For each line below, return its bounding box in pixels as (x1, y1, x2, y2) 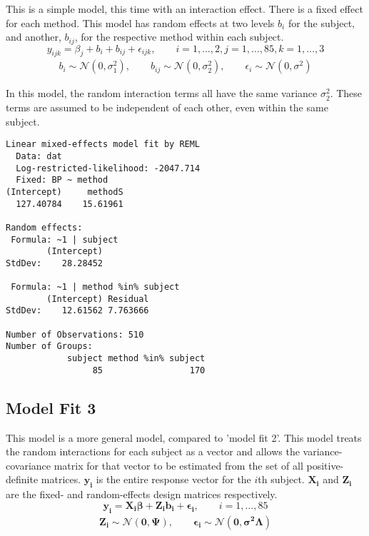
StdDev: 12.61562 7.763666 (6, 305, 149, 316)
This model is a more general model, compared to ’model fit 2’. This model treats (6, 430, 362, 445)
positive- (306, 457, 344, 472)
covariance (6, 457, 51, 472)
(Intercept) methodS (6, 186, 123, 197)
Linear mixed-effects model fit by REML (6, 139, 201, 150)
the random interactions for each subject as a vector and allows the (6, 444, 300, 459)
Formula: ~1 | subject (11, 234, 118, 245)
